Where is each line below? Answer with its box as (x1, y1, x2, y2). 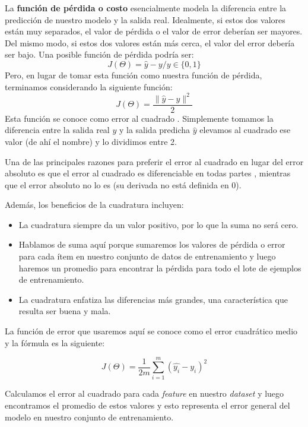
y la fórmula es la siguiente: (5, 336, 105, 349)
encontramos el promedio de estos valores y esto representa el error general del (5, 398, 290, 411)
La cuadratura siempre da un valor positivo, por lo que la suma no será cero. (18, 218, 299, 230)
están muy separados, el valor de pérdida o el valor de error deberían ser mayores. (5, 25, 303, 37)
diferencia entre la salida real (5, 124, 110, 136)
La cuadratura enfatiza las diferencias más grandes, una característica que (18, 293, 288, 305)
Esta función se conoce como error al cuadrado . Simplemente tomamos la (5, 112, 274, 124)
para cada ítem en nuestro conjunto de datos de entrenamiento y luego (18, 250, 276, 262)
